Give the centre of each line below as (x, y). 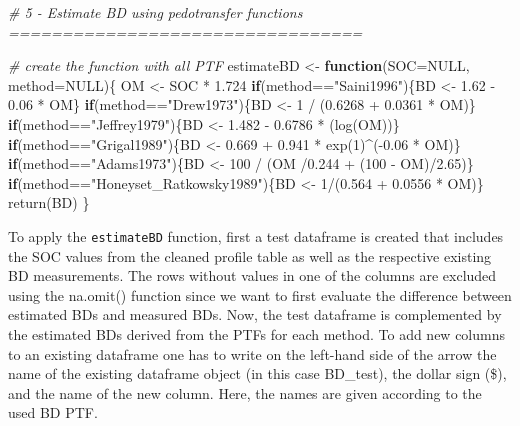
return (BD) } (49, 202)
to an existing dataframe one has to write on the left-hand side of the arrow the (252, 353)
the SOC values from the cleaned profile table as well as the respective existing (250, 255)
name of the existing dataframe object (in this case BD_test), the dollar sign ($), (257, 373)
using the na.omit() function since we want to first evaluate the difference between (260, 294)
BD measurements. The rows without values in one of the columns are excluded (252, 275)
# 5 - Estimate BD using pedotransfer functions (155, 12)
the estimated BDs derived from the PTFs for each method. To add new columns (256, 333)
